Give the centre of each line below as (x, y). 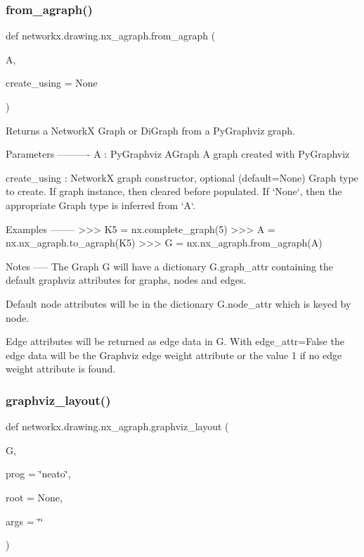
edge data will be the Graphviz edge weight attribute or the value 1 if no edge (174, 355)
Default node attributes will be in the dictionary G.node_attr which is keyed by (178, 303)
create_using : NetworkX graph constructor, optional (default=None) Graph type (182, 177)
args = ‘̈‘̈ (25, 521)
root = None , (34, 497)
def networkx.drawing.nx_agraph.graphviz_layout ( (117, 426)
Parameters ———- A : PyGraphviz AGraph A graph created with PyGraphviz (178, 154)
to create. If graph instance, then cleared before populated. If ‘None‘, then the (174, 191)
